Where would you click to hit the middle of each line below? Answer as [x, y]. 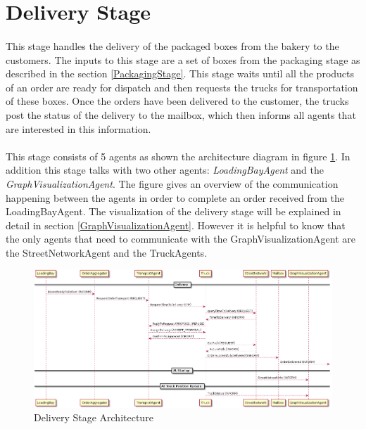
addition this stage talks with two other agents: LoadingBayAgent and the [165, 170]
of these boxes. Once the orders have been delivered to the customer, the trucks [177, 101]
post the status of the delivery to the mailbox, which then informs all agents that [181, 114]
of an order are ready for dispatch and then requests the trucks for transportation [182, 87]
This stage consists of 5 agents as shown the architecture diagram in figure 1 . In [178, 156]
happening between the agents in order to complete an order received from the [175, 197]
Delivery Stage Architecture [94, 417]
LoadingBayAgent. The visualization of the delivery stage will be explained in [173, 211]
